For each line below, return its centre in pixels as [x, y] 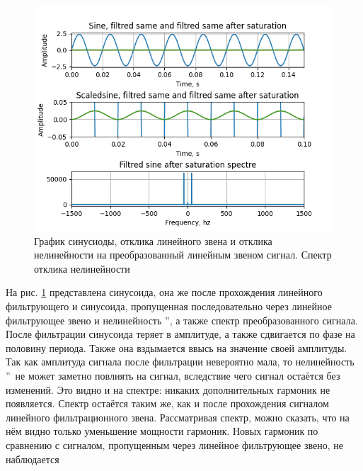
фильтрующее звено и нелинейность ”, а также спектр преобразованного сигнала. [182, 320]
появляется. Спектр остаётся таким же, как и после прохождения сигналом [167, 403]
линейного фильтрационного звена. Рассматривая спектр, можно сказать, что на [178, 417]
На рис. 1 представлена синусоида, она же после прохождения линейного [164, 292]
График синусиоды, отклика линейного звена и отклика [153, 240]
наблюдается [33, 459]
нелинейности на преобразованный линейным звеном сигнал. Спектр [183, 255]
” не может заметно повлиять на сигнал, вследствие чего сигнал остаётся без [173, 375]
